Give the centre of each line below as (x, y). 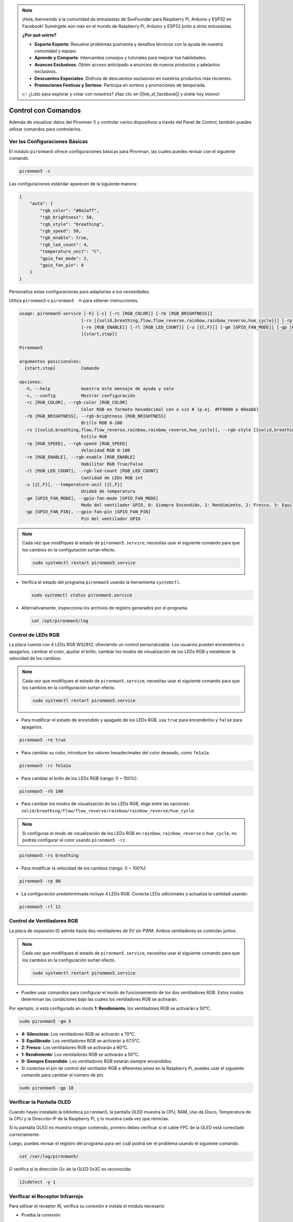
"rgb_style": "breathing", (72, 224)
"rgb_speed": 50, (61, 231)
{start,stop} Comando (62, 368)
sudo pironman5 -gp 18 (46, 1088)
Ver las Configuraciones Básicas (48, 142)
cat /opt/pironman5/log (60, 621)
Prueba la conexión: (41, 1215)
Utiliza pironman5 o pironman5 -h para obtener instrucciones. (74, 301)
